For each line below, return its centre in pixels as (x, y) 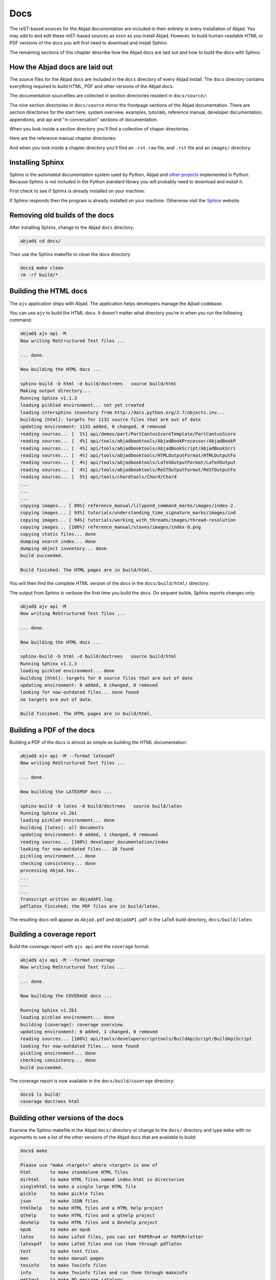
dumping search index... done (58, 541)
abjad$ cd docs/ (41, 241)
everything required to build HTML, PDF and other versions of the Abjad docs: (91, 87)
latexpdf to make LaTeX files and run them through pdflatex (101, 1244)
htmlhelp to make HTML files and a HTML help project (92, 1208)
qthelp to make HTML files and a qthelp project (88, 1215)
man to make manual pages (62, 1258)
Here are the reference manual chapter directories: (63, 138)
